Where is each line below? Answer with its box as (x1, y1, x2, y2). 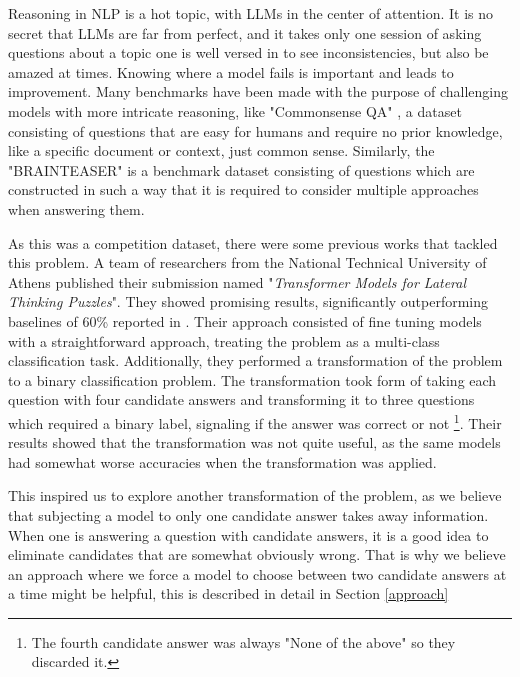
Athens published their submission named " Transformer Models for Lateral (8, 271, 467, 292)
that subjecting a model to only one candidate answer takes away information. (8, 504, 489, 525)
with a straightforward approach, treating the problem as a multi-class (8, 330, 440, 351)
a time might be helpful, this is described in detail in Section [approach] (8, 583, 449, 604)
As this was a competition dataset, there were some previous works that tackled (8, 232, 498, 253)
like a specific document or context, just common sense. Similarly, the (8, 140, 435, 161)
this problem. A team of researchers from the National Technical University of (8, 252, 487, 273)
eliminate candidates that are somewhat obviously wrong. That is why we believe (8, 544, 506, 565)
